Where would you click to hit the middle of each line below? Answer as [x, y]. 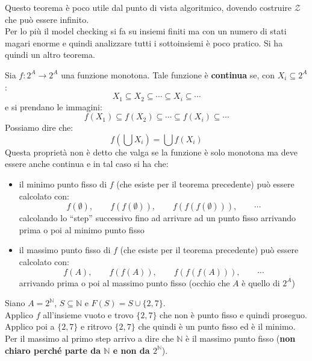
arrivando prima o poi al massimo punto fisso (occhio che [124, 282]
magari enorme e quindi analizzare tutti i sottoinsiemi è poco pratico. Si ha [144, 42]
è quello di [261, 282]
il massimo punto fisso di [65, 250]
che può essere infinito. [47, 19]
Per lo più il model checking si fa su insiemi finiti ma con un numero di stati [146, 31]
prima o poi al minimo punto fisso [82, 229]
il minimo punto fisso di [63, 184]
